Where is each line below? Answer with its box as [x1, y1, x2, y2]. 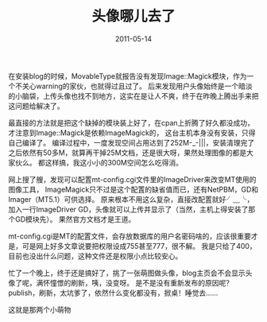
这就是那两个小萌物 [8, 305, 72, 314]
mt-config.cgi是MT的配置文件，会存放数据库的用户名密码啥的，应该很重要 [8, 231, 252, 241]
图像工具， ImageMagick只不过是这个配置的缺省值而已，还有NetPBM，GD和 [8, 184, 259, 194]
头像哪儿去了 [91, 7, 176, 25]
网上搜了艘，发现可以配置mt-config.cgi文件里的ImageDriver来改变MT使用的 [8, 174, 257, 184]
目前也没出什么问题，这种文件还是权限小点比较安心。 [8, 251, 183, 261]
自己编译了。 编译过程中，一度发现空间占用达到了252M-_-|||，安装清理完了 [8, 138, 255, 147]
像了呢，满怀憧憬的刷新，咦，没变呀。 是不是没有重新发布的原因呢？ [8, 277, 233, 287]
